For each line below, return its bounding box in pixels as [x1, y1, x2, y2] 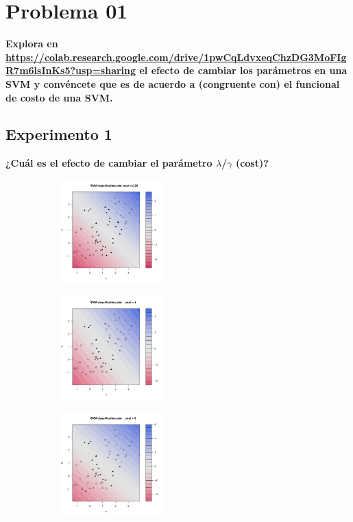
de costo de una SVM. [5, 90, 113, 104]
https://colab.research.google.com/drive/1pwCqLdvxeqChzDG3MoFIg [5, 49, 347, 64]
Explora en [5, 36, 58, 51]
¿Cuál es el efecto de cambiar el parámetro [5, 156, 212, 170]
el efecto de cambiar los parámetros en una [139, 63, 348, 78]
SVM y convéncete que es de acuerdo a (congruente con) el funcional [5, 76, 340, 91]
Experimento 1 [5, 123, 112, 145]
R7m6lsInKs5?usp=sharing [5, 63, 136, 78]
